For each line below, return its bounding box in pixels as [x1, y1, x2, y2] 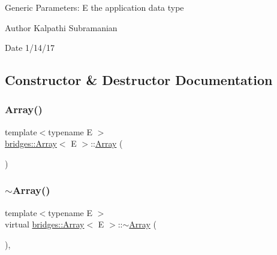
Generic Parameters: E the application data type [5, 1, 184, 13]
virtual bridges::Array [5, 218, 85, 230]
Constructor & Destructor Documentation [5, 71, 273, 89]
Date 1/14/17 [5, 41, 55, 54]
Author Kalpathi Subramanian [5, 21, 118, 34]
